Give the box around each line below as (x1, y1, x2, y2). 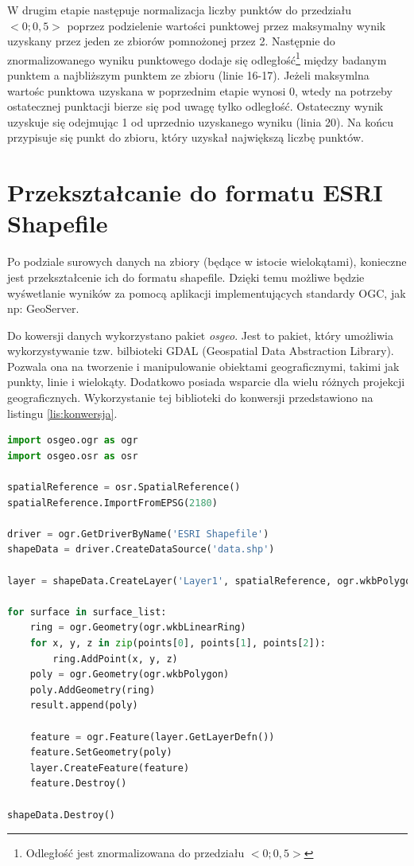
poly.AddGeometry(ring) (29, 684, 156, 696)
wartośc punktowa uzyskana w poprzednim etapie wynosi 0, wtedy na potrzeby (7, 82, 393, 99)
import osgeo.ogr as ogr (7, 435, 138, 447)
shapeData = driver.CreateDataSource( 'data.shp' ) (7, 544, 275, 556)
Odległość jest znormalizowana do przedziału (25, 845, 245, 861)
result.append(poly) (29, 700, 138, 712)
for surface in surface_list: (7, 606, 167, 618)
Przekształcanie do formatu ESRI (7, 176, 383, 209)
